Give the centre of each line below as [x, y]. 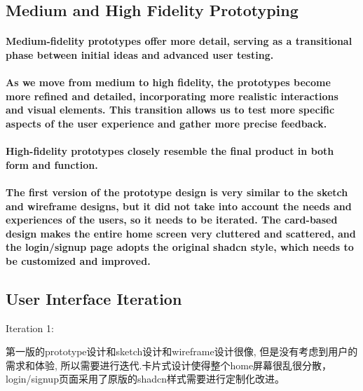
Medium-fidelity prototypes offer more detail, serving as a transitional [179, 41]
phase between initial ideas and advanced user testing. [140, 54]
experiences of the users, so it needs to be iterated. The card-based [172, 220]
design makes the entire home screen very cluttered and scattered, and [181, 233]
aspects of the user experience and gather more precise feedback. [166, 123]
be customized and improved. [78, 260]
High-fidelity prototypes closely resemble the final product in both [170, 151]
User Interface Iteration [94, 298]
